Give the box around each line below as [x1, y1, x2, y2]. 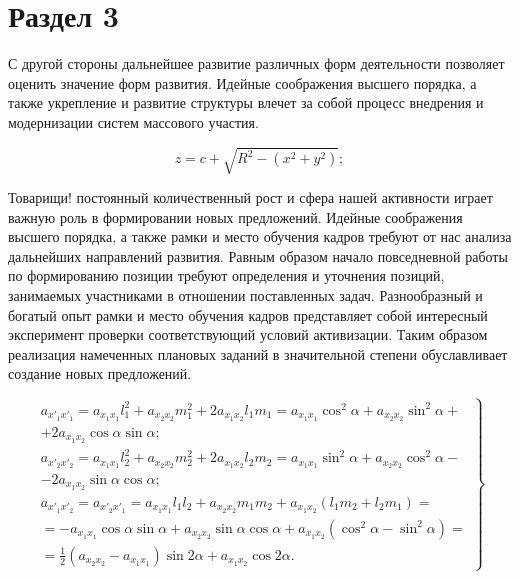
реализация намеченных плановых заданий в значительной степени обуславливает [8, 343, 508, 364]
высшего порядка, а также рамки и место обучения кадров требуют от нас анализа [8, 226, 512, 247]
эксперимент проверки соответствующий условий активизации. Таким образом [8, 324, 488, 345]
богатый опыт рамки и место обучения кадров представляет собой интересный [8, 304, 488, 325]
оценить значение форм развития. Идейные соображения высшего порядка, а [8, 72, 477, 93]
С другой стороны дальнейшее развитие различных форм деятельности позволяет [8, 53, 505, 74]
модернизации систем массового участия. [8, 111, 259, 132]
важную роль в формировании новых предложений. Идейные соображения [8, 206, 463, 227]
